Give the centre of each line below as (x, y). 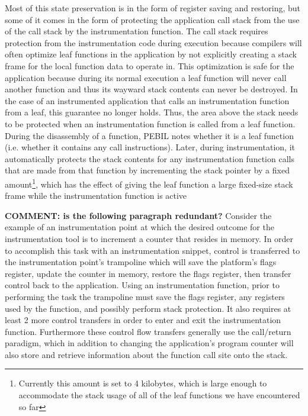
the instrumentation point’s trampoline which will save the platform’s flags (141, 262)
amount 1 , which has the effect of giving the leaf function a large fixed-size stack (149, 183)
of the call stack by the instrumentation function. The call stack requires (137, 31)
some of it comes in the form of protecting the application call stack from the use (152, 19)
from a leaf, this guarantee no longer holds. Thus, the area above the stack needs (152, 112)
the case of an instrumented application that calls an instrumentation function (147, 100)
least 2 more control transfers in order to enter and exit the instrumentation (143, 320)
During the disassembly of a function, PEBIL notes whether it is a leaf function (149, 135)
